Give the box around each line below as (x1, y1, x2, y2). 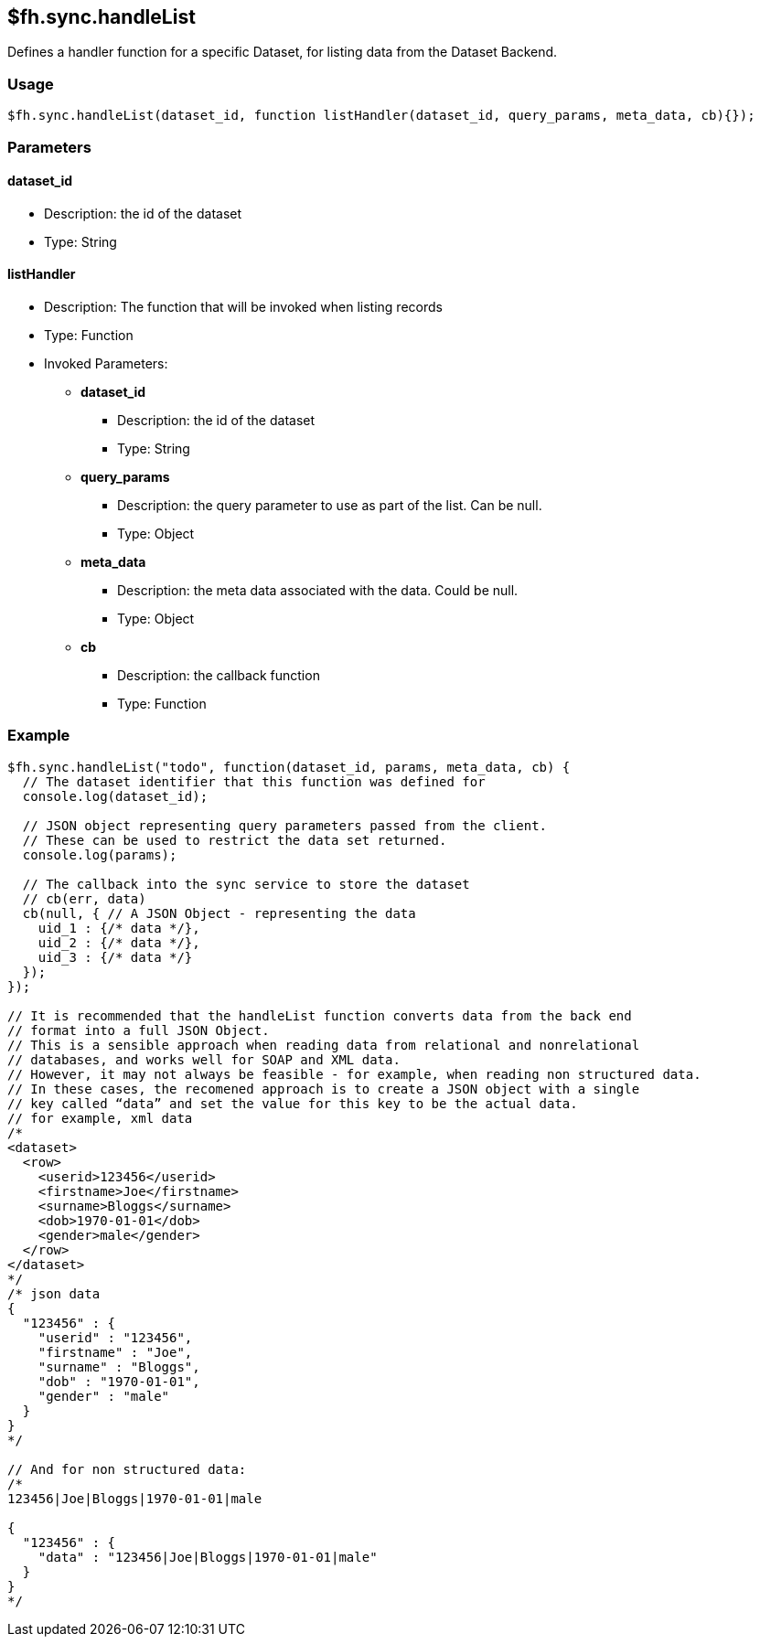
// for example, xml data (7, 1110, 193, 1126)
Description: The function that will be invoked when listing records (44, 298, 443, 315)
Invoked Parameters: (44, 355, 168, 371)
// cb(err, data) (22, 891, 146, 906)
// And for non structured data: (7, 1461, 247, 1477)
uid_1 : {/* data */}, (37, 920, 200, 935)
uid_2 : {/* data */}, (37, 934, 200, 950)
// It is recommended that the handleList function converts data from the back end (7, 1008, 632, 1023)
